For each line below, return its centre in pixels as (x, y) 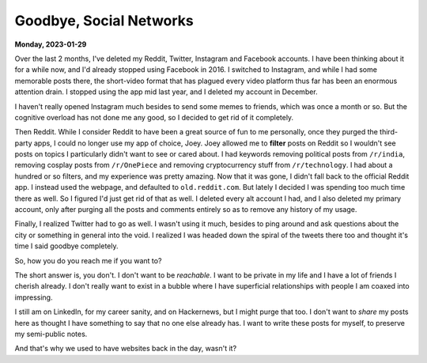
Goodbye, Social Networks (104, 21)
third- (389, 132)
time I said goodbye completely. (66, 246)
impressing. (34, 297)
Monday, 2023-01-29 (51, 44)
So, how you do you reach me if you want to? (88, 260)
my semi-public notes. (51, 334)
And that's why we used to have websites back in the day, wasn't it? (126, 349)
